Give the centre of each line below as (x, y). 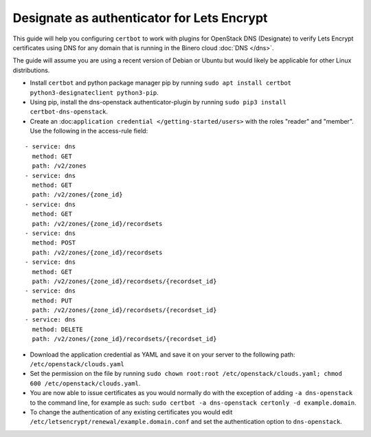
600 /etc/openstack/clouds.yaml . (85, 383)
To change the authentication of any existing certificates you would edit (131, 412)
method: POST (54, 243)
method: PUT (52, 300)
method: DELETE (57, 329)
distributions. (31, 70)
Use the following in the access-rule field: (89, 131)
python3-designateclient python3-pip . (94, 92)
